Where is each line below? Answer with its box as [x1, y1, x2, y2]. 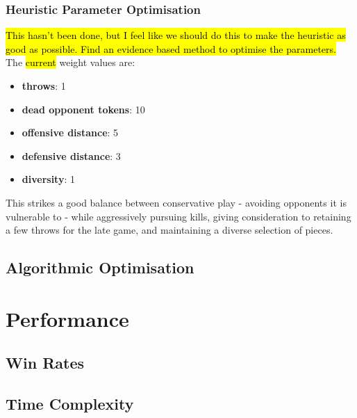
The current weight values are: [6, 55, 135, 70]
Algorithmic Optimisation [6, 257, 194, 278]
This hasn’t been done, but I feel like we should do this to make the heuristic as [6, 28, 346, 42]
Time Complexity [6, 393, 134, 415]
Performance [6, 304, 129, 332]
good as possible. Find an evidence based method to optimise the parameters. [6, 41, 336, 56]
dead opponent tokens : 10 [22, 102, 145, 116]
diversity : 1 [22, 172, 75, 186]
